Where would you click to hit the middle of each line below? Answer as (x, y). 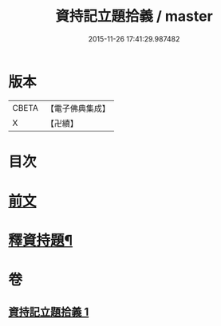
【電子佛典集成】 (78, 108)
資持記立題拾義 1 (49, 312)
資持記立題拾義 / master (134, 16)
